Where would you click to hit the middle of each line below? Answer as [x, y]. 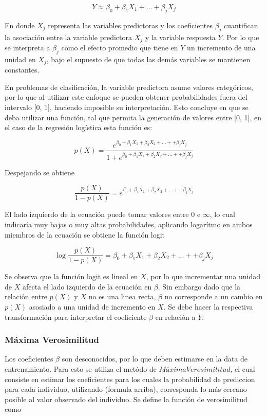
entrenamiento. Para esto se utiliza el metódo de [81, 368]
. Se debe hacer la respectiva [208, 306]
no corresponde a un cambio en [214, 296]
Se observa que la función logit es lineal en [71, 276]
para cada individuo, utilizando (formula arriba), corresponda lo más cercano [126, 389]
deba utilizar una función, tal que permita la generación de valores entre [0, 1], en [133, 117]
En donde [20, 25]
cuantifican [241, 25]
